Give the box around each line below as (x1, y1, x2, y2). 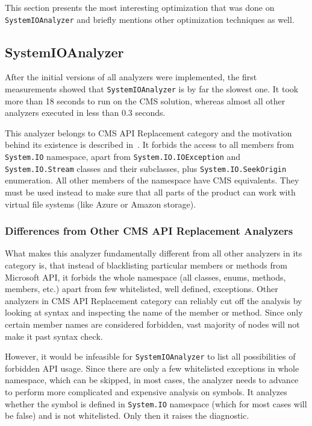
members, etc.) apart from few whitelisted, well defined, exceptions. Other (5, 282, 278, 295)
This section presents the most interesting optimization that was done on (5, 1, 275, 13)
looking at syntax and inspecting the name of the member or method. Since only (5, 306, 303, 319)
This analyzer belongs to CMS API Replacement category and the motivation (5, 126, 292, 139)
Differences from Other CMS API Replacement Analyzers (5, 223, 293, 238)
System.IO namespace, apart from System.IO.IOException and (5, 150, 241, 163)
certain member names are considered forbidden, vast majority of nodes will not (5, 317, 300, 330)
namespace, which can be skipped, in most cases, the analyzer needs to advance (5, 374, 299, 386)
